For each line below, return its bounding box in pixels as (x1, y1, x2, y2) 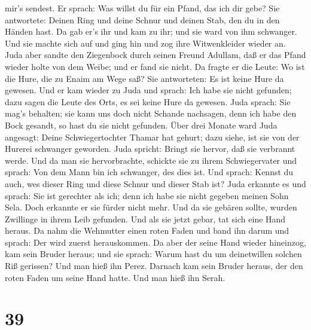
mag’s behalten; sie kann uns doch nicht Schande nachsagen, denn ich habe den (5, 107, 297, 120)
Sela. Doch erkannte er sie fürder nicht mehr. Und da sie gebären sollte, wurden (5, 201, 297, 213)
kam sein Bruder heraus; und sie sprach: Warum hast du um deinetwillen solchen (5, 247, 302, 260)
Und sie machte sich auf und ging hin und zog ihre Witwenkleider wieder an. (5, 36, 286, 49)
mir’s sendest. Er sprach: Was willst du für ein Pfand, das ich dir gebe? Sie (5, 2, 280, 14)
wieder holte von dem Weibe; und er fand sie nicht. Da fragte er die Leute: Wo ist (5, 60, 305, 72)
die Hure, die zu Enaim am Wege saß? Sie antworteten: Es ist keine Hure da (5, 72, 284, 84)
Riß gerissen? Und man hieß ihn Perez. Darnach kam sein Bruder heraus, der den (5, 259, 303, 272)
